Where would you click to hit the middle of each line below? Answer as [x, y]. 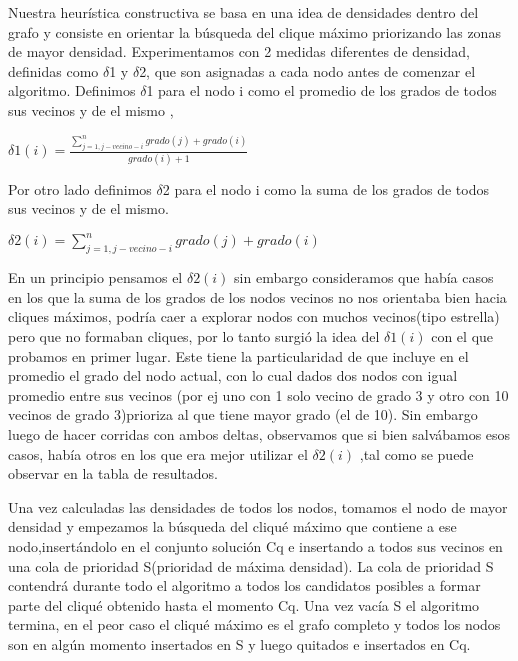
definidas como [53, 70]
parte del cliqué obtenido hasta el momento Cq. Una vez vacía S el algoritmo [244, 604]
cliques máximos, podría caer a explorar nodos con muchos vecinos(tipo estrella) [254, 316]
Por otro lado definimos [80, 188]
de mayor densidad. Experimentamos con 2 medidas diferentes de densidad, [239, 51]
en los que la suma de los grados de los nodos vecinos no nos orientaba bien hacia [257, 296]
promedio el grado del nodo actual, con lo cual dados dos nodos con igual [233, 375]
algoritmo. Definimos [72, 90]
